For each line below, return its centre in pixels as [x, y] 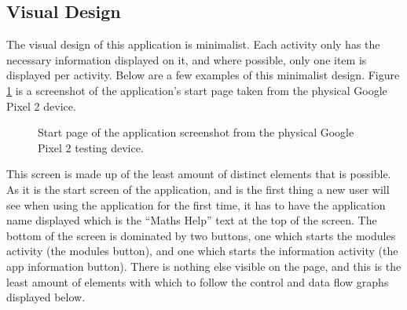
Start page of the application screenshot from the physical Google [196, 132]
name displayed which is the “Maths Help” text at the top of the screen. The [192, 220]
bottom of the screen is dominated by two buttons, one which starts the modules [201, 235]
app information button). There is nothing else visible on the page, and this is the [204, 266]
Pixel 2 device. [41, 106]
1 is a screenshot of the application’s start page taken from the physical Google [197, 90]
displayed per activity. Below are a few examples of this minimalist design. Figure [203, 75]
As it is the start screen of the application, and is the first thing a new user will [198, 189]
